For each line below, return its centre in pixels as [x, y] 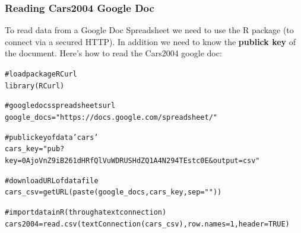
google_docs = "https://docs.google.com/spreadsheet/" [111, 117]
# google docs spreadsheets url [60, 106]
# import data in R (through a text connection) [86, 212]
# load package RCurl [41, 74]
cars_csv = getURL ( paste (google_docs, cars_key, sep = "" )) [113, 192]
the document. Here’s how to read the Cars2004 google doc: [113, 53]
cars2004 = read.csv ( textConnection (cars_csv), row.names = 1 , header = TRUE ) [147, 224]
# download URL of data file [52, 181]
